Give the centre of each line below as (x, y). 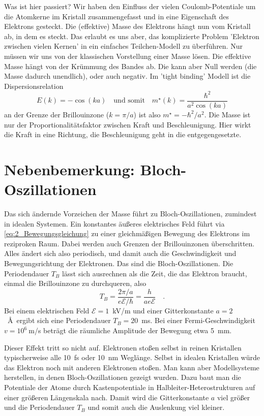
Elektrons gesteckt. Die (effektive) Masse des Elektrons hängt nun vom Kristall (127, 26)
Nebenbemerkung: (69, 169)
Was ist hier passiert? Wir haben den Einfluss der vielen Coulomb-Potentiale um (130, 6)
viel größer (233, 397)
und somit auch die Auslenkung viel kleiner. (156, 407)
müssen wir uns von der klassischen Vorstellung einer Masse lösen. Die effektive (128, 56)
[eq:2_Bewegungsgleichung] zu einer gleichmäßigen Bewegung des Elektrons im (127, 233)
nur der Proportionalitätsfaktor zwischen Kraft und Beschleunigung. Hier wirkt (128, 124)
